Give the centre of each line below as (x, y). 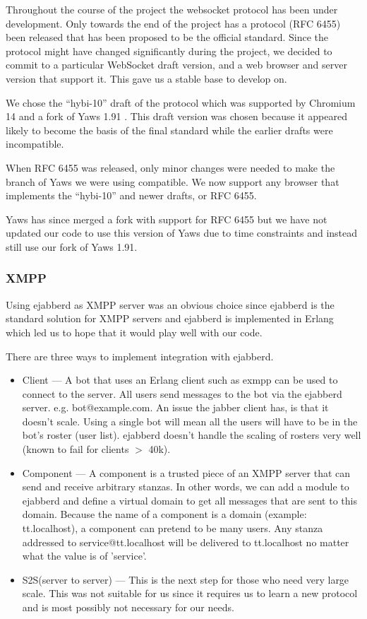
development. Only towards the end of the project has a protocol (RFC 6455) (173, 23)
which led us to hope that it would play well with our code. (134, 332)
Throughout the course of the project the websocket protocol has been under (172, 9)
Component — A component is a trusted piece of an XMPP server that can (186, 472)
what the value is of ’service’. (84, 556)
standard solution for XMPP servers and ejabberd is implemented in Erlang (170, 318)
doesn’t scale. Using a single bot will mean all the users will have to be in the (190, 421)
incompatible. (35, 144)
